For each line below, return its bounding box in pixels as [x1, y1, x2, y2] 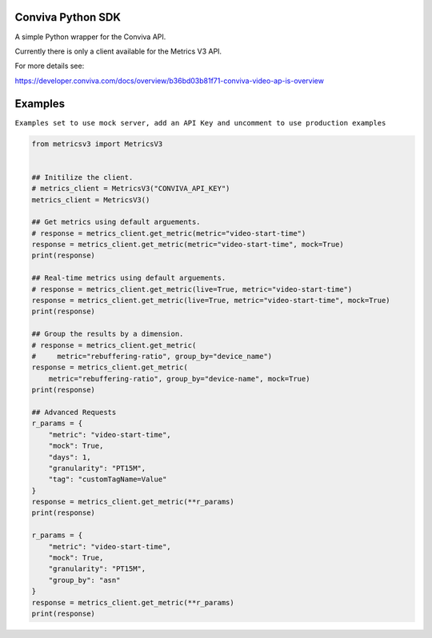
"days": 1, [48, 453, 91, 461]
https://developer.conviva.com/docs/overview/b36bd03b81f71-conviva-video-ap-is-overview [14, 76, 324, 86]
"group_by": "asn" [48, 576, 121, 584]
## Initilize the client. [31, 173, 134, 181]
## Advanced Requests [31, 408, 117, 417]
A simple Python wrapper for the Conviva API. [14, 32, 166, 42]
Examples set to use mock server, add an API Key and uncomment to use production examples [14, 118, 386, 127]
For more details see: [14, 61, 85, 71]
